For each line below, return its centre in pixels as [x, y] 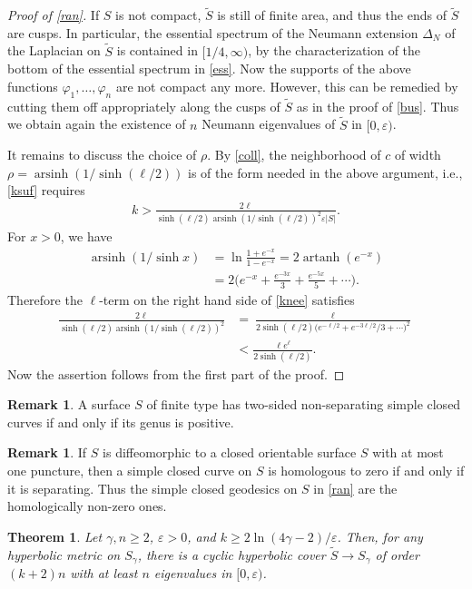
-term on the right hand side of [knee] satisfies [227, 300]
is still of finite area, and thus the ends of [332, 15]
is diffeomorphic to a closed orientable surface [230, 452]
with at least [104, 573]
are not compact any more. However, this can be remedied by [287, 86]
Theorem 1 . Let [55, 536]
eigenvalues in [193, 573]
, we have [86, 236]
